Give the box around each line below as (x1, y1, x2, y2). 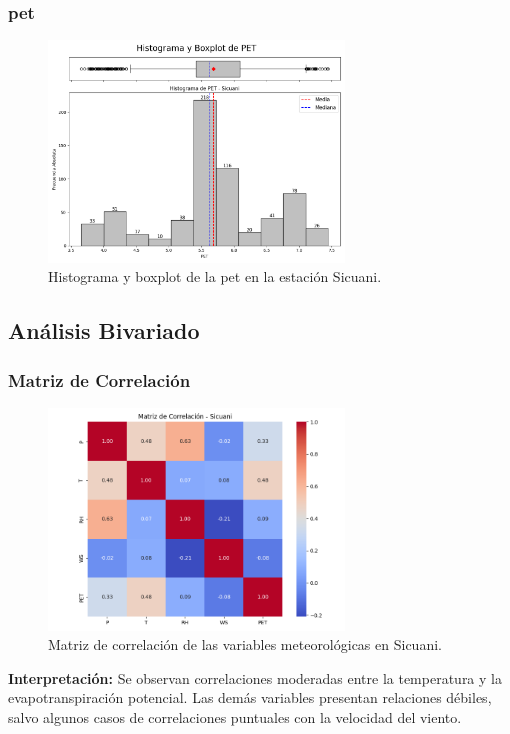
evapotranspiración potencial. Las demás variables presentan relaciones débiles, (8, 687, 492, 708)
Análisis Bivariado (8, 315, 200, 346)
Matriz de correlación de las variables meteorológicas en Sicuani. (48, 634, 442, 655)
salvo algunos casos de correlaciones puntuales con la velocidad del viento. (8, 706, 462, 727)
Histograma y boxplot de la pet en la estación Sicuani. (48, 266, 382, 287)
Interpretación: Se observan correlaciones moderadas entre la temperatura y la (8, 667, 502, 688)
